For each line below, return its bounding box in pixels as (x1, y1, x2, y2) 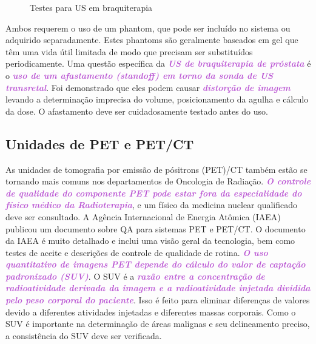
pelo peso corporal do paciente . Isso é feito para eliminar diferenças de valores (5, 294, 310, 306)
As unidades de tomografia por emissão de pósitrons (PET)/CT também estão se (5, 163, 308, 175)
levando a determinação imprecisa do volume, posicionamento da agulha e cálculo (5, 93, 309, 106)
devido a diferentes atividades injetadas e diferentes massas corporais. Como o (5, 305, 296, 318)
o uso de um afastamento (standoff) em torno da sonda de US (5, 69, 274, 81)
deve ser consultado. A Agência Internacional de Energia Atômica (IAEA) (5, 210, 281, 223)
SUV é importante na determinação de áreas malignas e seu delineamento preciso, (5, 317, 310, 330)
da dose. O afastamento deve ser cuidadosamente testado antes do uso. (5, 104, 268, 117)
